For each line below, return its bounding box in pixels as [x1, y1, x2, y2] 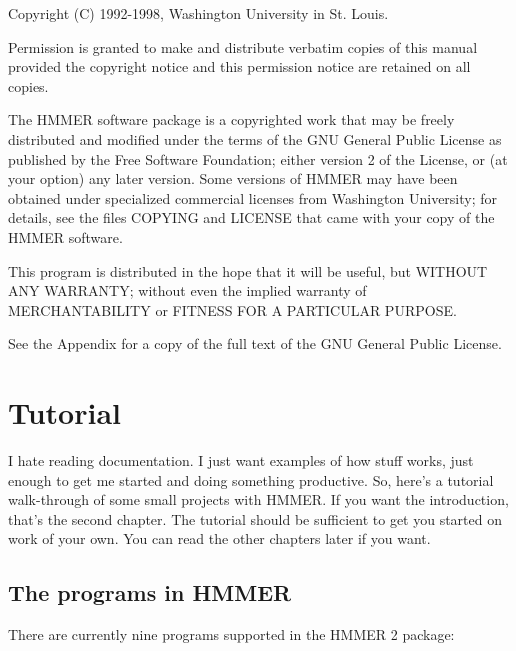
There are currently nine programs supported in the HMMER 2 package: [8, 624, 455, 645]
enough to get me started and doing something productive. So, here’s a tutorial [8, 469, 494, 490]
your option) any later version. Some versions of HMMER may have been [8, 168, 458, 189]
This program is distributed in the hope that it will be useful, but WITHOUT [8, 260, 488, 281]
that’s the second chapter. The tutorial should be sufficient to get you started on [8, 508, 502, 529]
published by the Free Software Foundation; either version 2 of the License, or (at [8, 148, 508, 169]
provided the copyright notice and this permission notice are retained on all [8, 56, 471, 77]
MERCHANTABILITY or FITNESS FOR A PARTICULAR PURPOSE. [8, 299, 457, 320]
